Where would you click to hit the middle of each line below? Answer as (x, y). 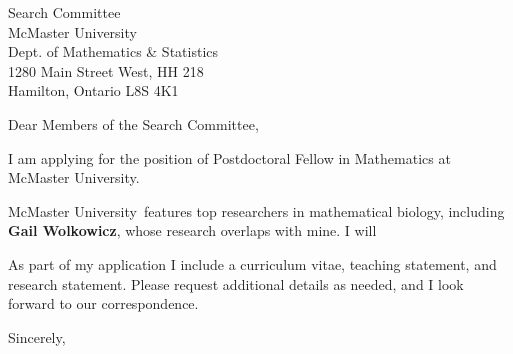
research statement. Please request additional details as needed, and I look (236, 283)
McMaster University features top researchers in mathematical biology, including (256, 210)
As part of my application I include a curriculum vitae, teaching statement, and (252, 263)
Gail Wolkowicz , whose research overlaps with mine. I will (192, 230)
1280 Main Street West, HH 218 (106, 70)
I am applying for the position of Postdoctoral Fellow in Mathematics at (229, 157)
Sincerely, (37, 336)
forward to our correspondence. (103, 303)
